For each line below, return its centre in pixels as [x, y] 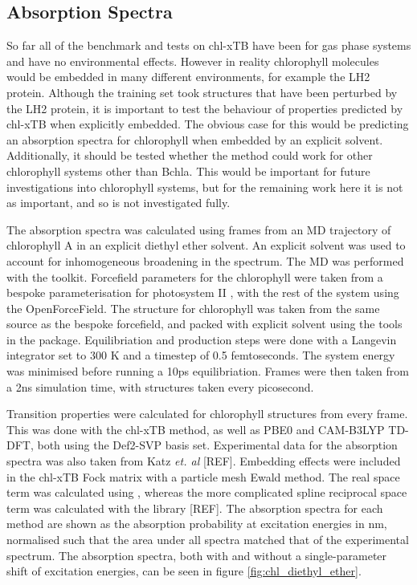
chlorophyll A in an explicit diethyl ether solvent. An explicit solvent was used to [206, 245]
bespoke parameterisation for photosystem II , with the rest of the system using [203, 292]
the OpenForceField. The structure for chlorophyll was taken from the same [193, 308]
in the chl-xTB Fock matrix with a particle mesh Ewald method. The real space [203, 476]
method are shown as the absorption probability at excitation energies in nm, [197, 524]
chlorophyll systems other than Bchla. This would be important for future [188, 171]
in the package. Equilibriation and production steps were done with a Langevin [202, 339]
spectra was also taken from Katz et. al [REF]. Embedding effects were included [204, 461]
